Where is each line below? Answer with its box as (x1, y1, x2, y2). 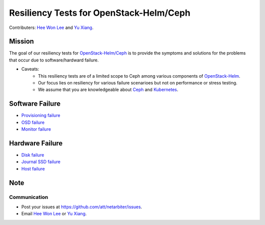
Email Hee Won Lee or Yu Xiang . (21, 211, 87, 217)
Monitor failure (21, 126, 51, 132)
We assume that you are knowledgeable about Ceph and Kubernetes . (38, 86, 179, 93)
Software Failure (9, 100, 61, 108)
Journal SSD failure (21, 159, 61, 165)
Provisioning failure (21, 112, 61, 118)
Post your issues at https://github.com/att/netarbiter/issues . (21, 204, 142, 210)
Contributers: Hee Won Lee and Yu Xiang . (9, 25, 94, 30)
